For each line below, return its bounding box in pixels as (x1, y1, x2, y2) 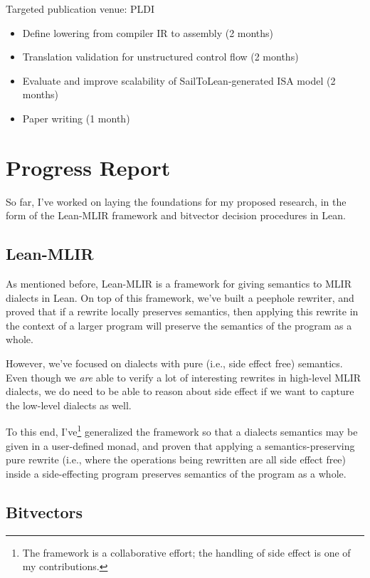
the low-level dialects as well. (6, 397, 132, 412)
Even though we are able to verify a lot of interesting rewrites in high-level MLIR (6, 369, 361, 384)
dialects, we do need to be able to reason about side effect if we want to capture (6, 384, 354, 399)
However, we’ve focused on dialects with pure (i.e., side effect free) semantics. (6, 356, 343, 371)
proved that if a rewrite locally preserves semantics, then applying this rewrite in (6, 304, 359, 319)
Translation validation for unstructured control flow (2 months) (22, 49, 299, 64)
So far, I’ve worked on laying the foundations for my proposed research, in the (6, 194, 347, 209)
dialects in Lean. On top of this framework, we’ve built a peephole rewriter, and (6, 290, 354, 305)
